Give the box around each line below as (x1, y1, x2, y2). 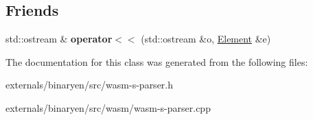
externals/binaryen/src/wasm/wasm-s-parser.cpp (5, 100, 211, 115)
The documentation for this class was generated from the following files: (5, 54, 308, 69)
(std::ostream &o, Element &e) (141, 32, 271, 46)
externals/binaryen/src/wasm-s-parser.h (5, 77, 174, 92)
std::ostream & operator (5, 32, 113, 46)
